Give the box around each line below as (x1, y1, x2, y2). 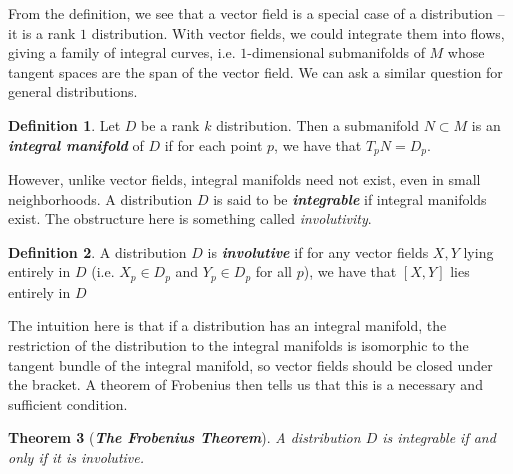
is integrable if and (382, 427, 496, 448)
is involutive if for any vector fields (207, 241, 429, 262)
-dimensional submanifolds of (247, 42, 425, 63)
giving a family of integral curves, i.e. (8, 42, 236, 63)
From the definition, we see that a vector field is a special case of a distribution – (8, 3, 505, 23)
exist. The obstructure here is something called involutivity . (8, 208, 372, 229)
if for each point (164, 134, 263, 155)
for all (255, 261, 292, 282)
